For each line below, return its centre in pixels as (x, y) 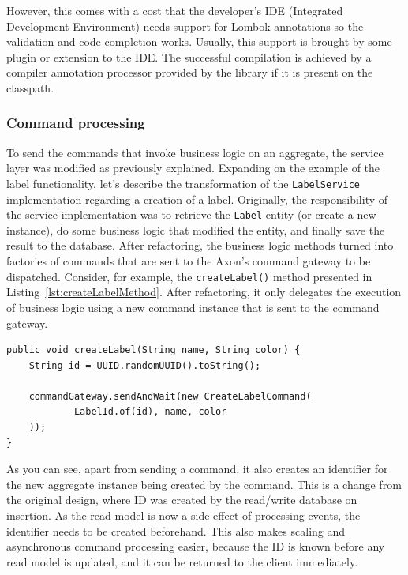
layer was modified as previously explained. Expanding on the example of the (193, 168)
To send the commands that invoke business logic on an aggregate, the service (195, 152)
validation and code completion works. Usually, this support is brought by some (199, 41)
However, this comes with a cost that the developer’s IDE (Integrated (175, 10)
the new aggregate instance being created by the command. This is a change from (204, 484)
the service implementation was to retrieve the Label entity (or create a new (191, 214)
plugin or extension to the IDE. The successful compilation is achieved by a (189, 56)
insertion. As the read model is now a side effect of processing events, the (183, 515)
